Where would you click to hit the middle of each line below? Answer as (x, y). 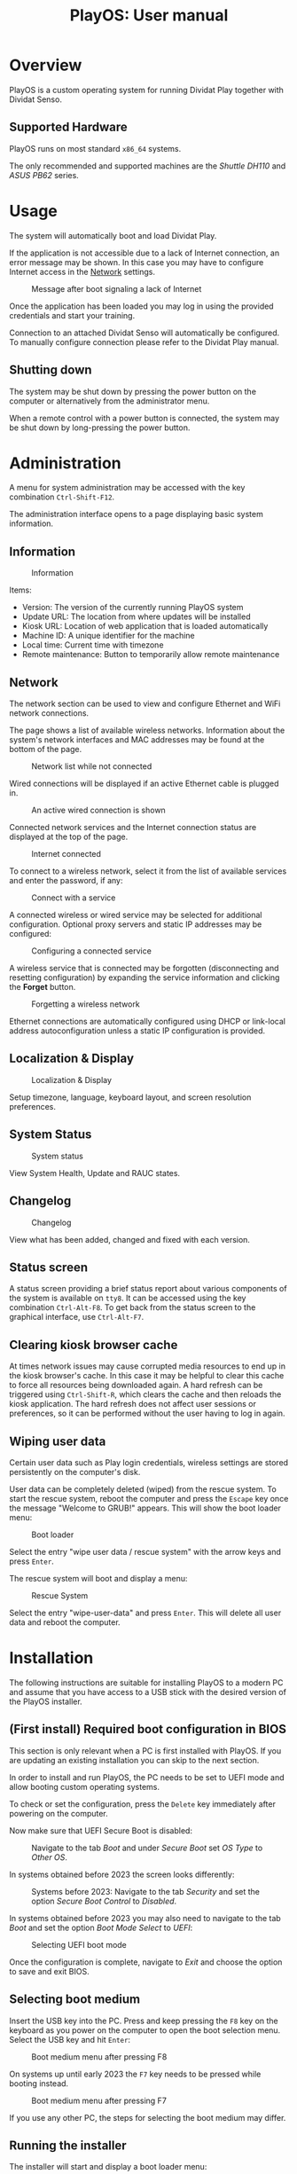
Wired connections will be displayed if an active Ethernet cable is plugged (144, 784)
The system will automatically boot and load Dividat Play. (113, 235)
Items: (21, 590)
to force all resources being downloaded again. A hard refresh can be (136, 1385)
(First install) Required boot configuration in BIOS (148, 1729)
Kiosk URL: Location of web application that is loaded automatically (145, 626)
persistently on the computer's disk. (75, 1472)
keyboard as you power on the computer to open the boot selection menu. (145, 2030)
